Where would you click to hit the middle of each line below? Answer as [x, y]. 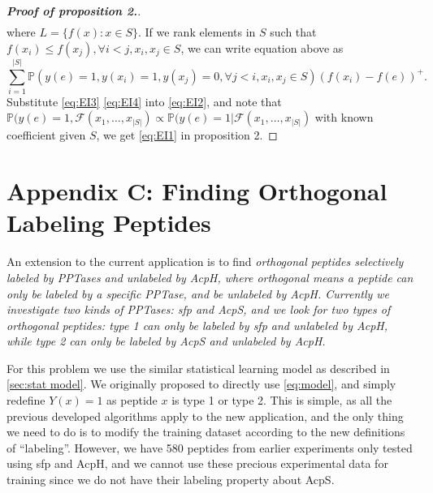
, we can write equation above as [262, 47]
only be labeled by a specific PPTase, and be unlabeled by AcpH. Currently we [198, 293]
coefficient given [46, 135]
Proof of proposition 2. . [74, 11]
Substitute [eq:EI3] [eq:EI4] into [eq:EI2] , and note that [144, 101]
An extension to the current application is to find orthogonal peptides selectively [205, 262]
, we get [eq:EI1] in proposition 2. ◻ [187, 135]
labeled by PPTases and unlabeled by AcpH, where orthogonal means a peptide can [210, 277]
